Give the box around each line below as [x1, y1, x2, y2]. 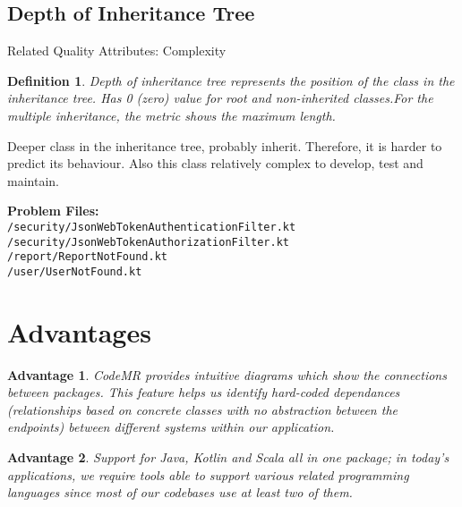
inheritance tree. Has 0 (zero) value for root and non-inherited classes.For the [7, 89, 433, 107]
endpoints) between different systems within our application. [7, 418, 335, 436]
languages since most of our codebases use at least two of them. [7, 483, 353, 502]
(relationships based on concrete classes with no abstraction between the [7, 400, 398, 418]
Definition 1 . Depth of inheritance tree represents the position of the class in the [7, 71, 455, 89]
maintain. [7, 171, 59, 190]
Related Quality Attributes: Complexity [7, 41, 227, 60]
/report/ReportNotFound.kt [7, 250, 167, 264]
